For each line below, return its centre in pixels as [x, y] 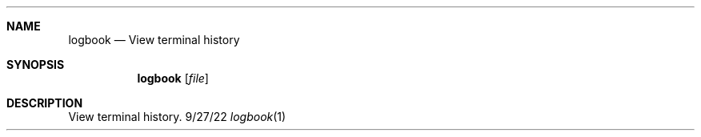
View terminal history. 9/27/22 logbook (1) [177, 117]
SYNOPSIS [36, 64]
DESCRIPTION [45, 103]
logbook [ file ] [173, 78]
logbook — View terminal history [154, 40]
